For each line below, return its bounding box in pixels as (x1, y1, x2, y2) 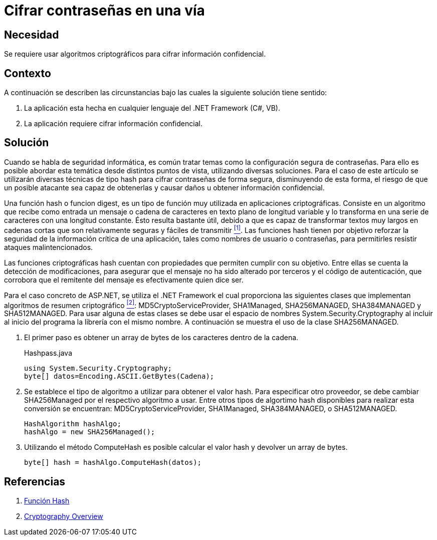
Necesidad (4, 28, 59, 41)
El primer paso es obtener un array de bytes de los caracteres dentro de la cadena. (24, 333, 299, 342)
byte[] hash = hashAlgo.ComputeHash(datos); (24, 458, 202, 467)
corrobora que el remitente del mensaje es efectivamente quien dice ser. (4, 275, 244, 284)
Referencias (4, 475, 66, 488)
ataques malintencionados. (4, 242, 93, 251)
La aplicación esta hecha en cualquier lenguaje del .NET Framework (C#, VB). (24, 104, 281, 113)
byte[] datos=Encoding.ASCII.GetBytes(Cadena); (24, 372, 214, 381)
